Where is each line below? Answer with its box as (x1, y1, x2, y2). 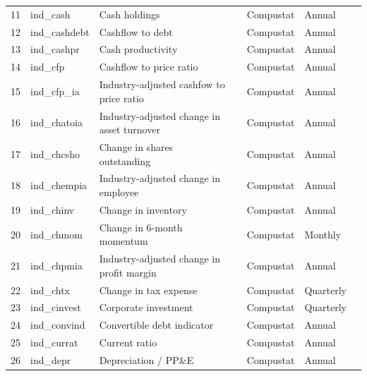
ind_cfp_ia (30, 83, 80, 98)
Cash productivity (99, 42, 178, 56)
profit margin (99, 265, 157, 279)
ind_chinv (30, 202, 75, 217)
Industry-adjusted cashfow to (99, 77, 225, 92)
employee (99, 185, 139, 200)
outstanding (99, 153, 151, 168)
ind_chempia (30, 178, 88, 193)
